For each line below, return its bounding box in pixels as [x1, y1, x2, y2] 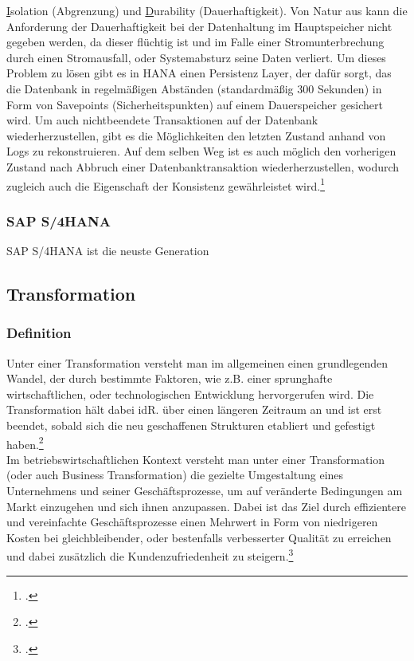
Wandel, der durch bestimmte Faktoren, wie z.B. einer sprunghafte [6, 370, 333, 387]
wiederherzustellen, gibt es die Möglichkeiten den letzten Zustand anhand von [6, 127, 386, 144]
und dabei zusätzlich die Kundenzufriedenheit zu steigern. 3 [6, 545, 294, 565]
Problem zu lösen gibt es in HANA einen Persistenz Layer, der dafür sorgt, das [6, 65, 392, 81]
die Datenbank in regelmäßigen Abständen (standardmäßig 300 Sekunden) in [6, 80, 382, 96]
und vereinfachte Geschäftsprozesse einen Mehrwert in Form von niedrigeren [6, 513, 378, 530]
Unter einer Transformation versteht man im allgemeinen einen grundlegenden [6, 354, 389, 371]
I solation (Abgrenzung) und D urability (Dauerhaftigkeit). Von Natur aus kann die [6, 2, 408, 18]
